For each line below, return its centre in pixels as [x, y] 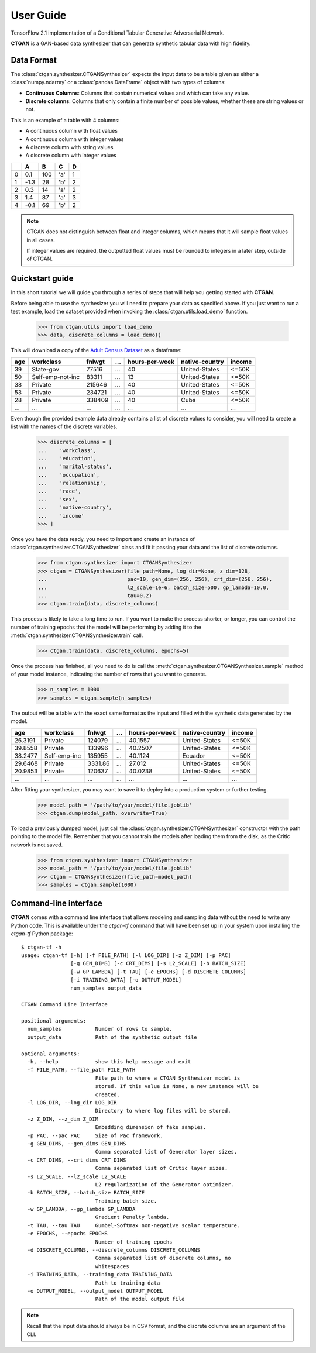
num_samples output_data [106, 988]
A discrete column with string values [69, 147]
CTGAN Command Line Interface [65, 1004]
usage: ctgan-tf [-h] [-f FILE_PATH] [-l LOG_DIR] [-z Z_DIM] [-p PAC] [126, 955]
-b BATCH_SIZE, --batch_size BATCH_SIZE [86, 1193]
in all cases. [41, 240]
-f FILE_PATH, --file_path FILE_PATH [81, 1070]
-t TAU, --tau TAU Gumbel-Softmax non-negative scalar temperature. [134, 1225]
